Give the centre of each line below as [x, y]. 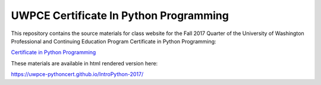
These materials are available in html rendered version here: [84, 63]
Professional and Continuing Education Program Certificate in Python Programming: [114, 41]
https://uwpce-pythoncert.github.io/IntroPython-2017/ [77, 74]
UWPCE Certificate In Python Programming [120, 15]
